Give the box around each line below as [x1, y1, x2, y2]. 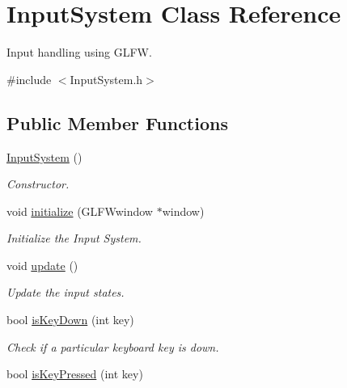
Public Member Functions [6, 110, 228, 135]
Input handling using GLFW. [6, 44, 152, 61]
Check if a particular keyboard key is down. [6, 338, 219, 355]
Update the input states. [6, 284, 125, 301]
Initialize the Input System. [6, 230, 142, 247]
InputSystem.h [70, 70, 143, 87]
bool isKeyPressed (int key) [6, 365, 143, 382]
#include [6, 70, 52, 87]
